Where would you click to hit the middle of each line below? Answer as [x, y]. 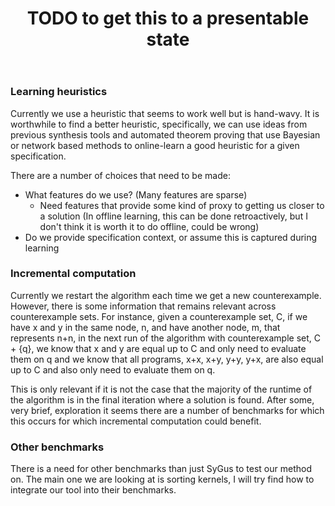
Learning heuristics [59, 92]
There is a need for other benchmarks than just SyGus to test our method [161, 469]
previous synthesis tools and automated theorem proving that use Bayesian [165, 134]
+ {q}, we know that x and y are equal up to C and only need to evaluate [158, 348]
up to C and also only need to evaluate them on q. [113, 369]
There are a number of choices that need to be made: [120, 175]
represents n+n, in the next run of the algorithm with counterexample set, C [166, 338]
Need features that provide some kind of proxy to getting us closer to [182, 205]
